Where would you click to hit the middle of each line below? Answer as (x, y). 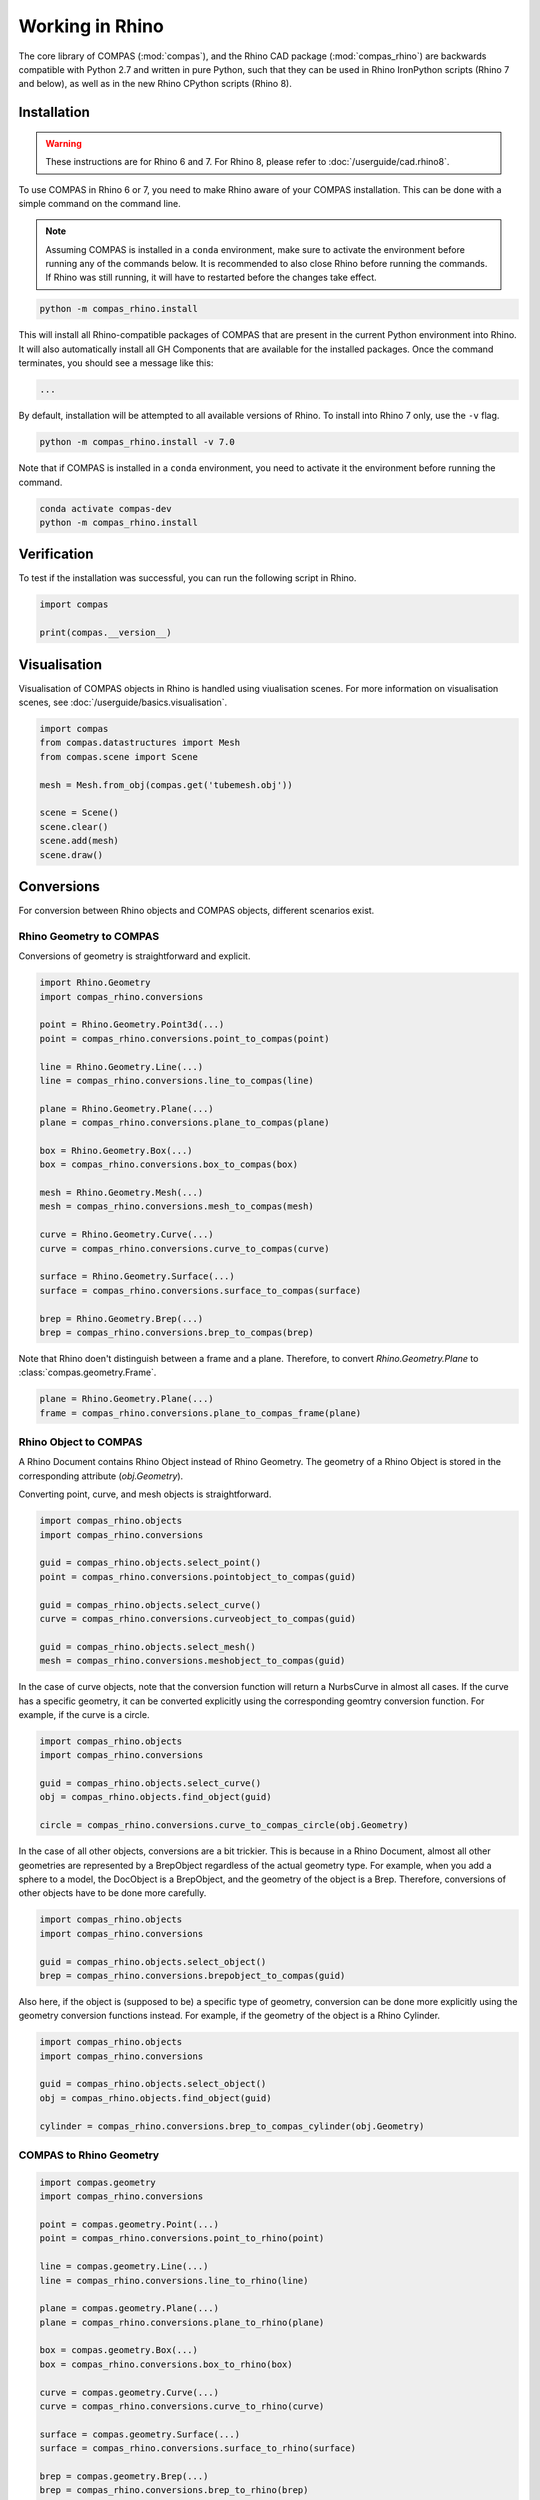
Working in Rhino (91, 26)
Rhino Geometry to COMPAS (89, 936)
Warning (63, 143)
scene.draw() (71, 854)
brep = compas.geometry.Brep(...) (124, 2476)
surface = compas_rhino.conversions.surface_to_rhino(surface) (198, 2448)
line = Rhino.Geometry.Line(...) (121, 1066)
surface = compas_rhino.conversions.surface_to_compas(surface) (200, 1290)
